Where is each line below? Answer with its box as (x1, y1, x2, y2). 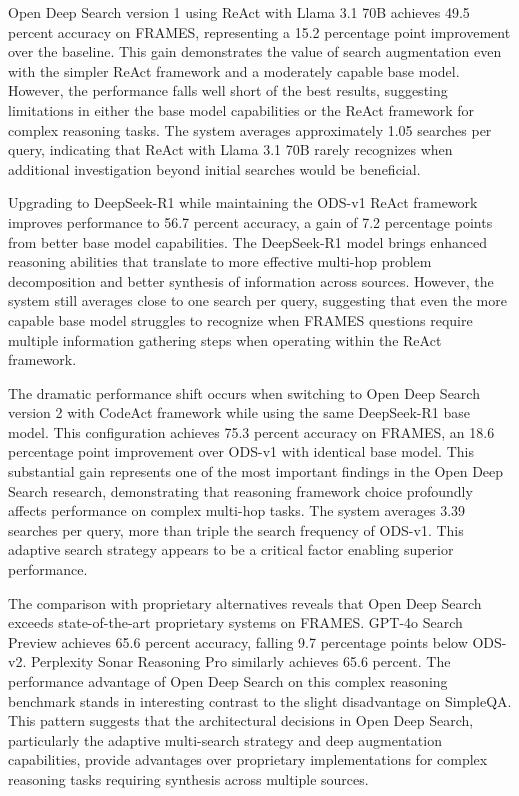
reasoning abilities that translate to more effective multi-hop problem (8, 251, 432, 272)
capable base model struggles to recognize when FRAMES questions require (8, 309, 473, 330)
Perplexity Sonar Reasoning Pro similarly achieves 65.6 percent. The (30, 651, 451, 672)
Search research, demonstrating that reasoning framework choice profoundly (8, 480, 473, 501)
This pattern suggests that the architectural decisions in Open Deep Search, (8, 710, 474, 731)
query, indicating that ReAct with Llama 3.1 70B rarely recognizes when (8, 139, 453, 160)
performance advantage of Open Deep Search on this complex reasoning (8, 671, 448, 691)
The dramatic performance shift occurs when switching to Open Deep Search (8, 382, 480, 403)
